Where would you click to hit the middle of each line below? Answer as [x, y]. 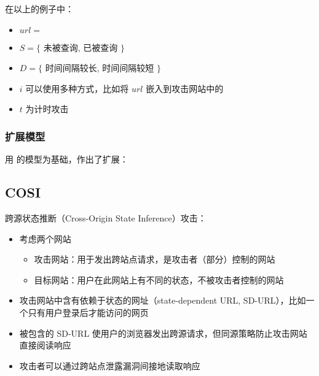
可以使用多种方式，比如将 [77, 88]
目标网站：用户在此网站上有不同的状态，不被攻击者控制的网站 [159, 279]
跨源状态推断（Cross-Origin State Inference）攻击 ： [106, 217]
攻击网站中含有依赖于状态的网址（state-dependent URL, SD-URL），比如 [163, 300]
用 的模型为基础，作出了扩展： [67, 159]
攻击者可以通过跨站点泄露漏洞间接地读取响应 [110, 365]
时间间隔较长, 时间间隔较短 [100, 68]
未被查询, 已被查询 [81, 47]
